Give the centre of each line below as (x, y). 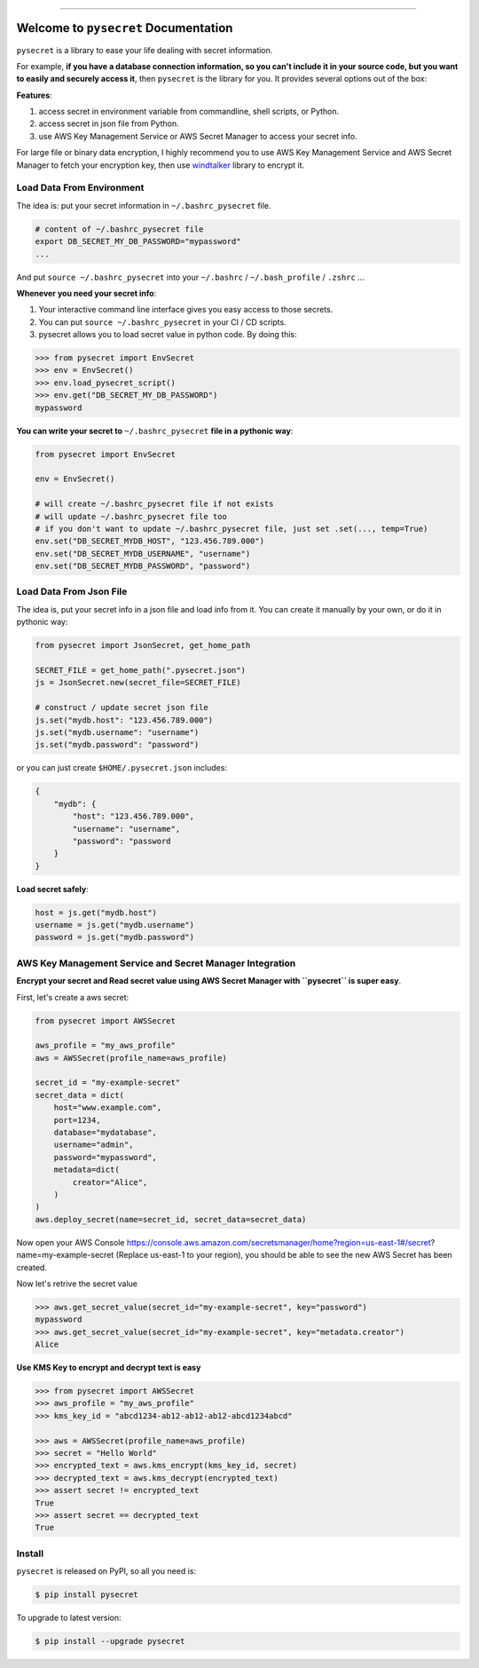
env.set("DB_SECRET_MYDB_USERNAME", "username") (143, 553)
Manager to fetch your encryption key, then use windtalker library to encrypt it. (161, 165)
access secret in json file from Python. (109, 123)
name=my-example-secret (65, 1255)
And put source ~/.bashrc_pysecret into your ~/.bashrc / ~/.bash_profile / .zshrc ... (191, 277)
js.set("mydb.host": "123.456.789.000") (124, 720)
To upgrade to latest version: (69, 1618)
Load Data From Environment (80, 188)
